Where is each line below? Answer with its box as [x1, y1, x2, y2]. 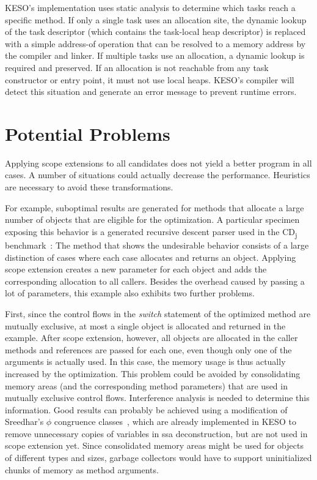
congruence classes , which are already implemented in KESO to [54, 415, 296, 428]
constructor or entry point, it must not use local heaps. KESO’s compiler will [5, 73, 294, 86]
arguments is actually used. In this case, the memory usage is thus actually [5, 355, 286, 368]
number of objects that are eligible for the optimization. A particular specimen [5, 213, 300, 226]
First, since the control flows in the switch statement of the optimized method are [5, 307, 311, 320]
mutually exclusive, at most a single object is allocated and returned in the [5, 319, 286, 332]
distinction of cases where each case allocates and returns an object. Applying [5, 250, 296, 263]
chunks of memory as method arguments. [5, 463, 159, 476]
